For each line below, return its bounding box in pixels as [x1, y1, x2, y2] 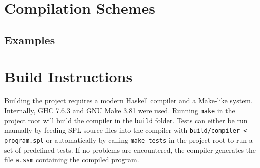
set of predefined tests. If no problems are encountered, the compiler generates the [4, 144, 256, 155]
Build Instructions [4, 66, 133, 87]
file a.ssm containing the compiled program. [4, 154, 139, 165]
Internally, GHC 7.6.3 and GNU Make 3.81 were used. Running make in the [4, 105, 235, 115]
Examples [4, 32, 55, 47]
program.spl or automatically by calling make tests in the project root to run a [4, 134, 253, 145]
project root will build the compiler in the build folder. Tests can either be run [4, 115, 248, 125]
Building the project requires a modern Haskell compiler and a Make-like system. [4, 95, 253, 106]
